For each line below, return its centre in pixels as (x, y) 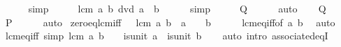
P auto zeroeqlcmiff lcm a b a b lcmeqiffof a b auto (170, 22)
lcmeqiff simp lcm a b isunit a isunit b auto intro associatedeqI (167, 36)
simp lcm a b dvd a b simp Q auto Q (177, 8)
